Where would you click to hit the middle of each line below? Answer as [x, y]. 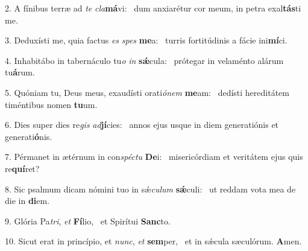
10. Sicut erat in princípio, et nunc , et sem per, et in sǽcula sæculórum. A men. [153, 241]
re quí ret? [22, 168]
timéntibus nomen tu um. [51, 104]
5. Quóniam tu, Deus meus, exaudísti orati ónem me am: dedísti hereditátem [147, 92]
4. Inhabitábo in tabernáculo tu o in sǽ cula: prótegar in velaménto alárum [144, 60]
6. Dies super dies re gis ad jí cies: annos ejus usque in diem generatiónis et [142, 125]
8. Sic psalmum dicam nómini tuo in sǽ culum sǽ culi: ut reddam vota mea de [150, 189]
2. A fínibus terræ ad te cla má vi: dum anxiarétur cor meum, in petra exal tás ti [153, 8]
